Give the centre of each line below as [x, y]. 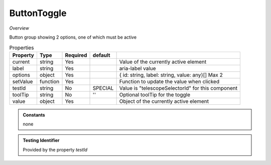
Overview [19, 28]
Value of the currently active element [163, 62]
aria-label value [138, 68]
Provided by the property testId [55, 149]
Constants [34, 115]
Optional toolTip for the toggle [155, 94]
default [101, 55]
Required [76, 55]
